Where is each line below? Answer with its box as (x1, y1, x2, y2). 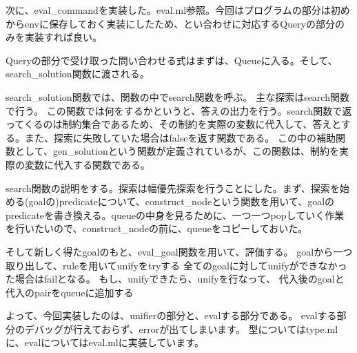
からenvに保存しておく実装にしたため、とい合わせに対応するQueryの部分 (6, 16, 335, 30)
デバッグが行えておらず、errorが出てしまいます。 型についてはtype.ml (24, 321, 338, 336)
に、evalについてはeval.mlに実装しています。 (6, 335, 204, 350)
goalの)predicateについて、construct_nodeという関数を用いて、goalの (28, 194, 335, 209)
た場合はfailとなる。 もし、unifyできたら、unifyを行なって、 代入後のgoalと (6, 271, 345, 286)
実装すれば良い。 (24, 30, 102, 44)
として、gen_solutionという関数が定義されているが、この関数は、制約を (14, 144, 339, 158)
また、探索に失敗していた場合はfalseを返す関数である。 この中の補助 (24, 130, 336, 144)
